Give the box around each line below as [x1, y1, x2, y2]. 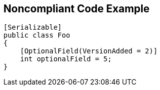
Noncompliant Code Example [3, 2, 150, 15]
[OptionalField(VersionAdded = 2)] [20, 47, 158, 55]
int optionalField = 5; [20, 55, 112, 63]
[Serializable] [3, 23, 62, 32]
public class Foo [3, 31, 70, 40]
